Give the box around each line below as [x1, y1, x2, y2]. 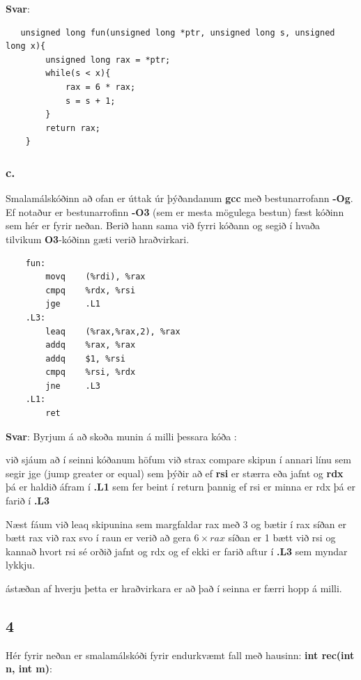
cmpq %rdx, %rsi [45, 285, 136, 295]
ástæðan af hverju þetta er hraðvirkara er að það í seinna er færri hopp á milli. [6, 581, 342, 595]
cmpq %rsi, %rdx [45, 367, 136, 378]
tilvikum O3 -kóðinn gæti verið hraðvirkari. [6, 231, 190, 246]
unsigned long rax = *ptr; [45, 54, 171, 65]
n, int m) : [6, 661, 52, 676]
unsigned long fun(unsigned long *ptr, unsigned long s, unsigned [20, 27, 335, 38]
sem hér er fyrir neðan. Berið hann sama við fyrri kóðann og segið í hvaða [6, 218, 321, 233]
